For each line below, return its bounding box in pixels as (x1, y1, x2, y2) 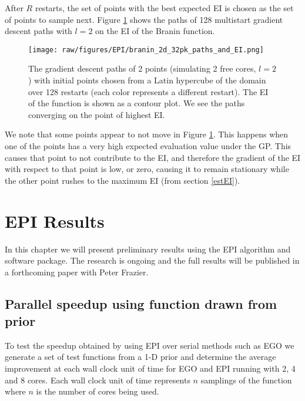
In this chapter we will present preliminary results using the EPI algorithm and (5, 242, 291, 255)
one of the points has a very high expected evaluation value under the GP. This (5, 140, 291, 151)
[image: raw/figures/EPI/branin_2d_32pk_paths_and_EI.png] (28, 45, 264, 54)
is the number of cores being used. (36, 385, 159, 397)
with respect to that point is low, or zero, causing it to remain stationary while (5, 163, 289, 175)
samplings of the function (200, 373, 292, 386)
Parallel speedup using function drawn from (5, 294, 277, 312)
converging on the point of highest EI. (28, 108, 165, 120)
